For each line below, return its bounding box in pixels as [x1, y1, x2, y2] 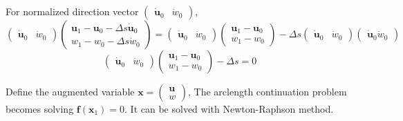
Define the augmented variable [6, 84, 135, 98]
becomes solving [6, 102, 74, 115]
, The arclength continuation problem [188, 84, 347, 98]
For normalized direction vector [6, 4, 139, 18]
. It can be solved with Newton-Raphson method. [124, 102, 334, 115]
